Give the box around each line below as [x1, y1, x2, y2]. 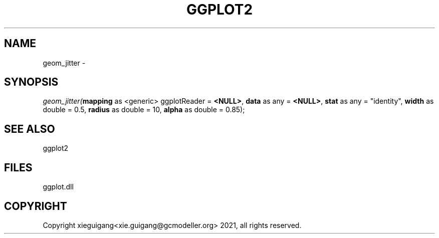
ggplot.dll [43, 182, 74, 191]
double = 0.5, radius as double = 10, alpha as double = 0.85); [43, 105, 245, 114]
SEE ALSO [4, 122, 55, 135]
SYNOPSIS [4, 76, 59, 89]
